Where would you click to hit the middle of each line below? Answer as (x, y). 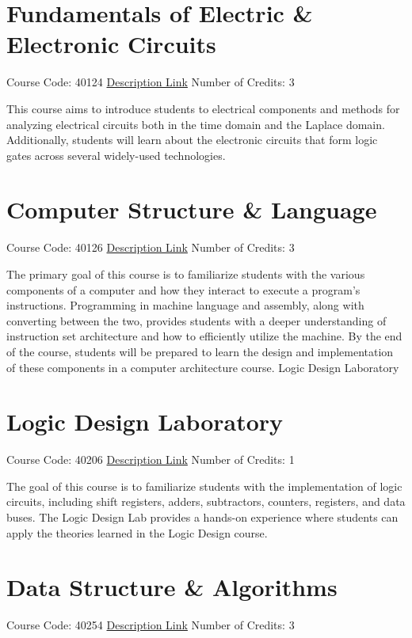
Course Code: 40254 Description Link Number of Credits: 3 (151, 625)
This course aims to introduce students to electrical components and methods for (203, 108)
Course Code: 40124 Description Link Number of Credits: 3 (151, 82)
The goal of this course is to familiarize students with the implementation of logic (204, 486)
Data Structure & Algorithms (172, 587)
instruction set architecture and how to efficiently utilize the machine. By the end (204, 336)
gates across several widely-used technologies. (116, 155)
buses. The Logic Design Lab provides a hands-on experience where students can (202, 517)
